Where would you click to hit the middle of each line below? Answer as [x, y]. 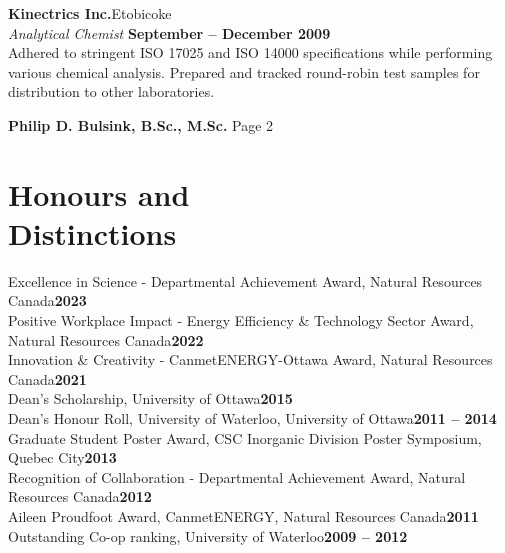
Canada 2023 [47, 300]
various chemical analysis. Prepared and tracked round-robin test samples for [244, 71]
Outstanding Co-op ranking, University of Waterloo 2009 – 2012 [208, 535]
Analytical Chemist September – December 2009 [169, 32]
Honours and [99, 193]
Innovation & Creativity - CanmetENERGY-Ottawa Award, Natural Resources [250, 359]
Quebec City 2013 [62, 457]
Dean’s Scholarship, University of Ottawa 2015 [150, 398]
